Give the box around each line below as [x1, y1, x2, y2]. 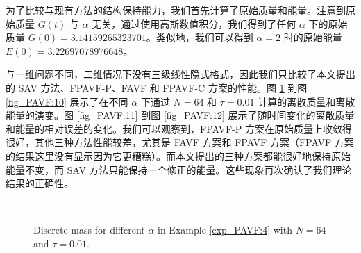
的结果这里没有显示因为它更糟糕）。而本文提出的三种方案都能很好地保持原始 [6, 148, 351, 163]
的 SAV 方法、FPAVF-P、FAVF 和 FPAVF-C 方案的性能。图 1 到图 [6, 80, 308, 95]
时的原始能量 [283, 30, 342, 44]
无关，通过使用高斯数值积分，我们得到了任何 [92, 16, 296, 31]
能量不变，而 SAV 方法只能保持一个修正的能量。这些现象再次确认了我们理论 [6, 162, 352, 177]
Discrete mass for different [33, 222, 145, 237]
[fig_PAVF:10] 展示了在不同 [6, 94, 128, 108]
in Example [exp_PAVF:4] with [158, 222, 292, 237]
